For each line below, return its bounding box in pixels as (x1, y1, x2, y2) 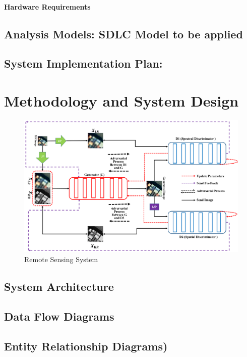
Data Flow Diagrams (4, 308, 114, 324)
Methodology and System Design (4, 90, 239, 111)
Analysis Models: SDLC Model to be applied (4, 26, 243, 41)
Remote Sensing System (24, 253, 98, 264)
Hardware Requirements (4, 1, 91, 12)
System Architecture (4, 278, 114, 294)
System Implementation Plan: (4, 56, 163, 71)
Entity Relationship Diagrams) (4, 338, 168, 353)
